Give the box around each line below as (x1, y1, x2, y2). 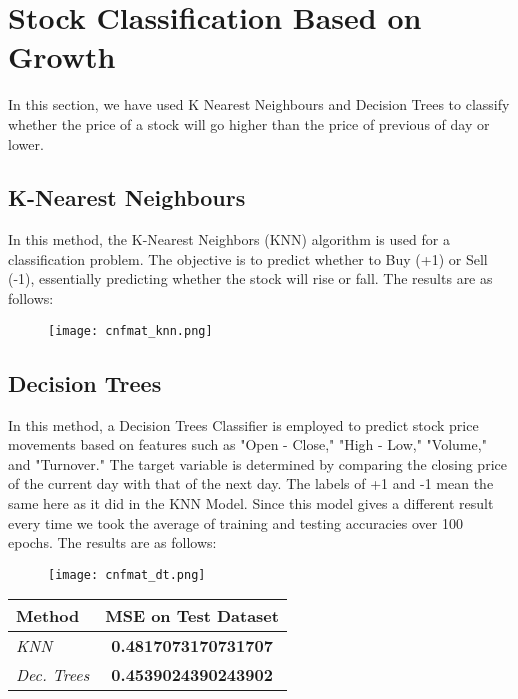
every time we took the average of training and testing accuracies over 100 (8, 512, 463, 533)
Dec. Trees (16, 663, 90, 687)
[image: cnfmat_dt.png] (48, 567, 206, 582)
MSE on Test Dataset (105, 604, 279, 628)
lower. (8, 133, 44, 154)
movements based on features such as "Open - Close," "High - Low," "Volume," (8, 434, 487, 455)
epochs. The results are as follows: (8, 532, 217, 553)
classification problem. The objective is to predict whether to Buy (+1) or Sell (8, 248, 488, 269)
